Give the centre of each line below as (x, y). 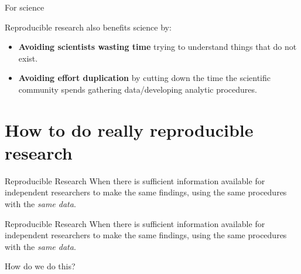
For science (25, 7)
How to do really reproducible (129, 129)
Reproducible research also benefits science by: (88, 27)
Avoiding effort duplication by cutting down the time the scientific (145, 78)
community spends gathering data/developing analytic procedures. (138, 89)
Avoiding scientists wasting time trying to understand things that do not (158, 47)
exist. (28, 58)
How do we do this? (40, 266)
